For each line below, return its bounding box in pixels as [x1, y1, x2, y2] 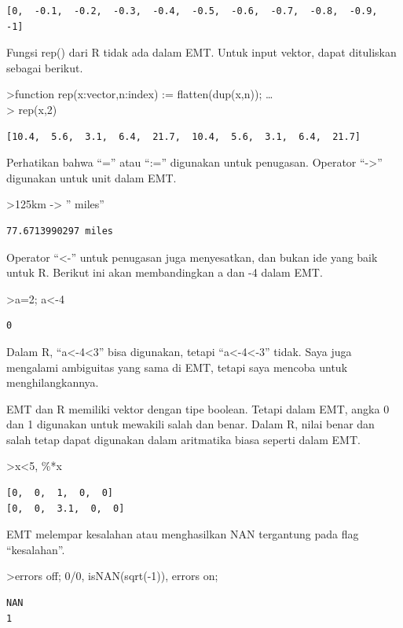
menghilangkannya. [6, 374, 99, 391]
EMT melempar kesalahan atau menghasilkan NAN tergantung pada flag [6, 526, 359, 542]
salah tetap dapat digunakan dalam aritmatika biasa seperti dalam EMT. [6, 431, 361, 447]
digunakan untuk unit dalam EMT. [6, 169, 177, 185]
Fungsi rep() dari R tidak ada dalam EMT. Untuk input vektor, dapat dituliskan [6, 44, 397, 61]
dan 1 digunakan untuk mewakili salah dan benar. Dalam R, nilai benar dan [6, 416, 375, 432]
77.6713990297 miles [6, 225, 114, 237]
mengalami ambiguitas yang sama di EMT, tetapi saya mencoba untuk [6, 358, 348, 375]
